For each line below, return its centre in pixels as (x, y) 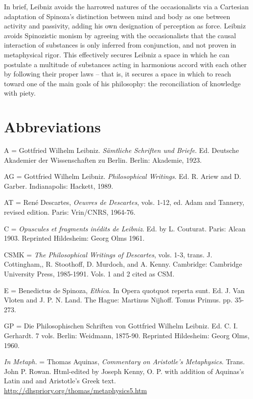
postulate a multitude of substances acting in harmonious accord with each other (125, 64)
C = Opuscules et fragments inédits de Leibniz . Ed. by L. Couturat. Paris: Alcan (125, 228)
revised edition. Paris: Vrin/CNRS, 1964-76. (70, 212)
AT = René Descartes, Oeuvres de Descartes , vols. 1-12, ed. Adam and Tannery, (124, 202)
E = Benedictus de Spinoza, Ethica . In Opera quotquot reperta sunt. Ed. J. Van (124, 290)
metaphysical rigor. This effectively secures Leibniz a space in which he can (117, 54)
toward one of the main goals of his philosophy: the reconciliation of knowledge (122, 83)
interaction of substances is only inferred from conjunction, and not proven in (120, 45)
